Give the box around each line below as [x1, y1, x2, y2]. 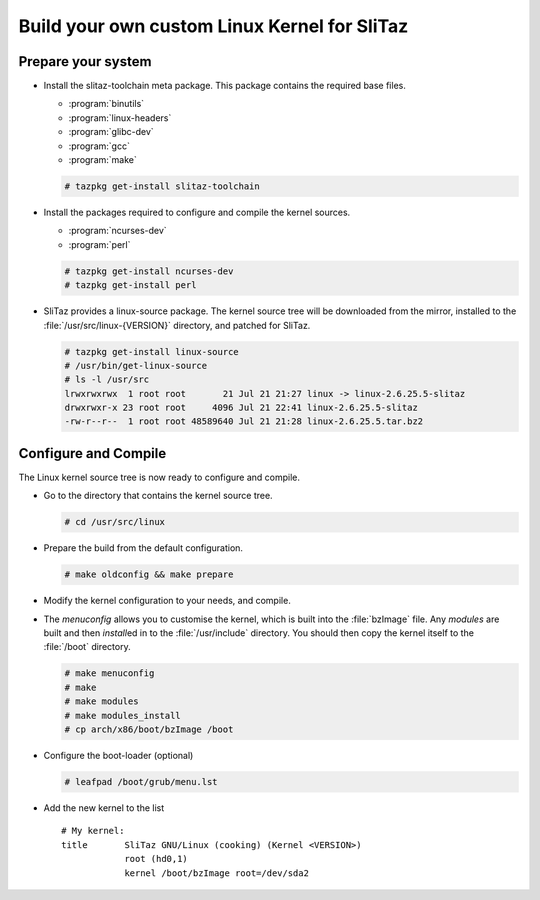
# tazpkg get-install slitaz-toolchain [64, 181, 260, 192]
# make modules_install [64, 710, 182, 721]
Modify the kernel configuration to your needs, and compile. [43, 595, 292, 607]
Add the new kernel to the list [43, 801, 165, 814]
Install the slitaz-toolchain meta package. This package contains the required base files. [43, 80, 407, 92]
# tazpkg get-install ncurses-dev [64, 265, 234, 277]
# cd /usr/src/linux [64, 516, 165, 528]
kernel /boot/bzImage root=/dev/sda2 [124, 867, 310, 879]
